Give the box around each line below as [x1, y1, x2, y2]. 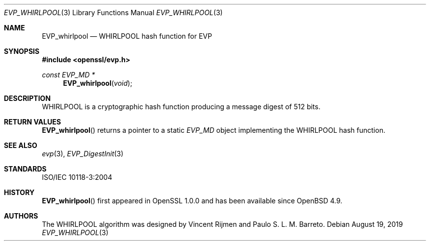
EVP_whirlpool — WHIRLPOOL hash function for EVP [42, 32, 212, 40]
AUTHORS [4, 212, 38, 220]
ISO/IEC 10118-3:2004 [42, 173, 112, 181]
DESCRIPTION [4, 94, 51, 102]
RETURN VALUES [4, 118, 61, 126]
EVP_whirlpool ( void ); [63, 79, 133, 87]
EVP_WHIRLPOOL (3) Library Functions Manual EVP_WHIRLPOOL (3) [4, 8, 223, 17]
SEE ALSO [4, 141, 37, 149]
